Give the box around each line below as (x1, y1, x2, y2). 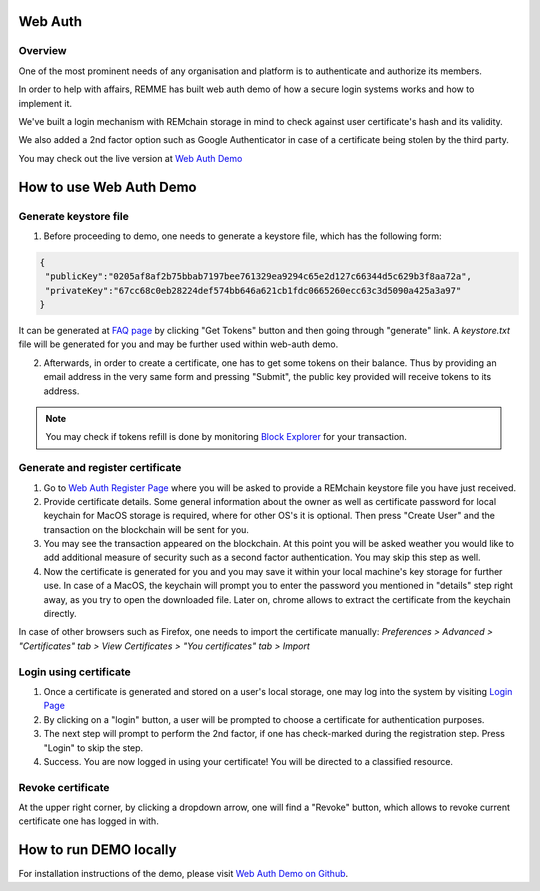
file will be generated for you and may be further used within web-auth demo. (18, 338, 339, 350)
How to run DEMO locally (18, 841, 177, 859)
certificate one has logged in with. (18, 815, 159, 827)
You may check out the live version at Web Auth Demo (18, 152, 243, 164)
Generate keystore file (18, 209, 129, 223)
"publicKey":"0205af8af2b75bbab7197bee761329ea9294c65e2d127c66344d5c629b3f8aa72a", (45, 271, 472, 282)
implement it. (18, 97, 72, 109)
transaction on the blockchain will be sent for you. (43, 523, 250, 535)
